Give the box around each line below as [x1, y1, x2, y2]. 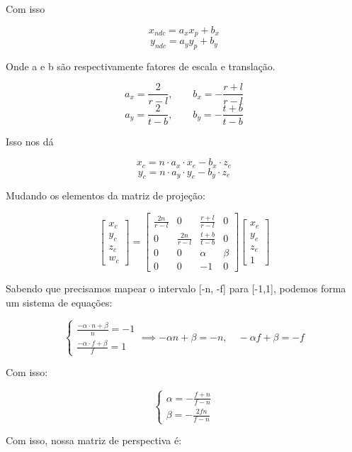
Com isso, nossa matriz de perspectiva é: [6, 433, 182, 448]
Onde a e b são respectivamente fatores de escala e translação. [6, 58, 276, 73]
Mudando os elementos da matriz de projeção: [6, 188, 205, 203]
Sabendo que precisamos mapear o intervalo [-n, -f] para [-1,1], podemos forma [6, 281, 346, 296]
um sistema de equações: [6, 295, 113, 309]
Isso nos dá [6, 133, 54, 148]
